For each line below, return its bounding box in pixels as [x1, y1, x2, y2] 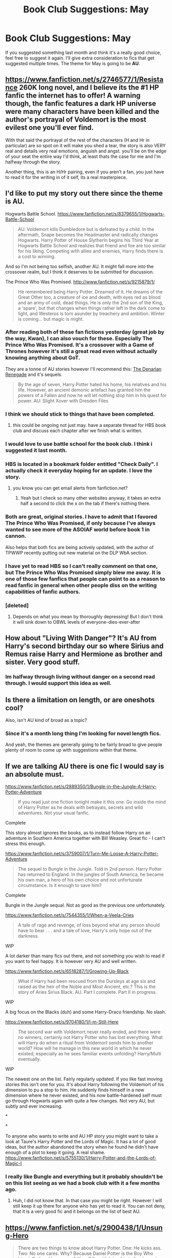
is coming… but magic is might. [17, 316, 84, 322]
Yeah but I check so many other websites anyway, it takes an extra [20, 495, 161, 501]
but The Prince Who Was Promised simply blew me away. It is [5, 568, 161, 576]
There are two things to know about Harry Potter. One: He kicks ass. [17, 1245, 162, 1251]
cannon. [5, 533, 27, 540]
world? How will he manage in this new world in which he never [17, 1045, 152, 1051]
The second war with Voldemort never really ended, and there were [17, 1029, 161, 1035]
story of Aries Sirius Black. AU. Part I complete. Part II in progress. [17, 989, 157, 995]
